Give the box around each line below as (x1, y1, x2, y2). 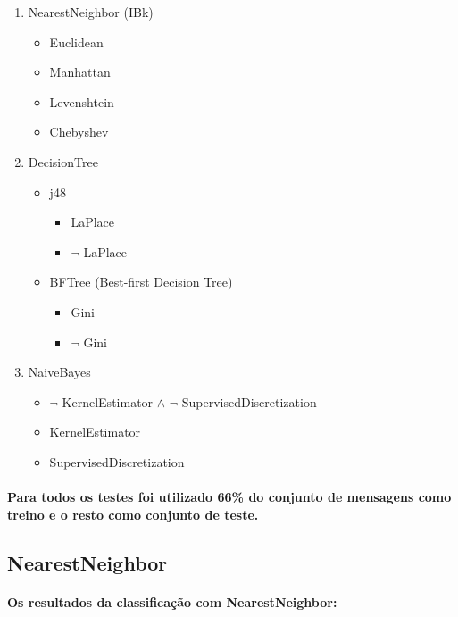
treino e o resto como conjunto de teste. (7, 504, 259, 523)
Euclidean (49, 32, 104, 51)
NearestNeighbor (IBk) (28, 3, 154, 21)
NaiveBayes (28, 363, 91, 381)
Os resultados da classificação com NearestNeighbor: (7, 592, 337, 611)
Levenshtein (49, 92, 114, 111)
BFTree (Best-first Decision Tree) (49, 272, 233, 291)
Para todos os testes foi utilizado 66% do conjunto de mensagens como (7, 488, 452, 506)
